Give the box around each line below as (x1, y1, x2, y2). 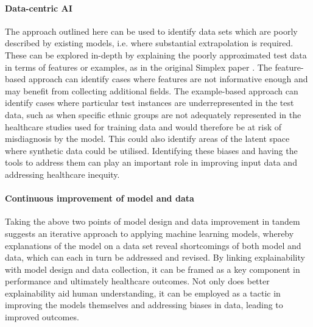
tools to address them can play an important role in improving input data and (5, 156, 297, 169)
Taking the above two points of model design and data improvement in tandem (5, 215, 300, 228)
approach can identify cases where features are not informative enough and (28, 72, 308, 85)
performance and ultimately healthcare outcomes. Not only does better (5, 275, 270, 287)
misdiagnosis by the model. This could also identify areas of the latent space (5, 132, 290, 145)
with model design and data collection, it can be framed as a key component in (5, 262, 300, 275)
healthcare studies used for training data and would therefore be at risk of (5, 120, 282, 133)
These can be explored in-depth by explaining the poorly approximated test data (5, 48, 307, 61)
